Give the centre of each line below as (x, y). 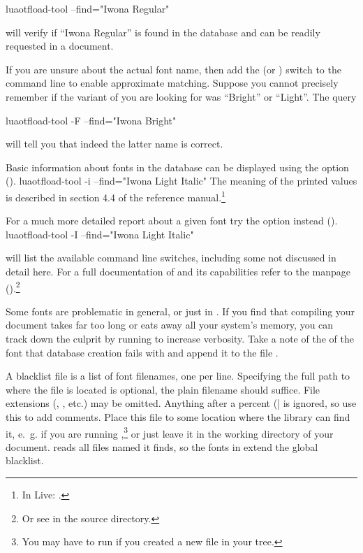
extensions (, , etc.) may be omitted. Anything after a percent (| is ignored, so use (181, 403)
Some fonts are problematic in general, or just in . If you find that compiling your (180, 311)
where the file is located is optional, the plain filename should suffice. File (163, 389)
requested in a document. (60, 46)
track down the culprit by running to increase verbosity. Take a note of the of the (180, 338)
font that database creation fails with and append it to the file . (142, 352)
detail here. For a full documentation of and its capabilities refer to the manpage (178, 271)
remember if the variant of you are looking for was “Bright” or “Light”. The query (181, 96)
